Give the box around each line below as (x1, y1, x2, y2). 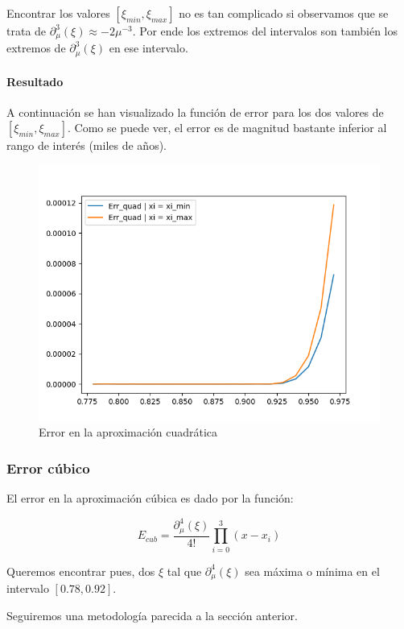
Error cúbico (6, 458, 90, 478)
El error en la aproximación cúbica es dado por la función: (6, 490, 294, 507)
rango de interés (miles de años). (6, 137, 167, 154)
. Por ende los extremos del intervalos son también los (132, 23, 398, 39)
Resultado (6, 72, 64, 89)
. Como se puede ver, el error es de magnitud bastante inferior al (68, 119, 387, 136)
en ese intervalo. (109, 39, 188, 56)
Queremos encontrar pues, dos (6, 562, 155, 579)
